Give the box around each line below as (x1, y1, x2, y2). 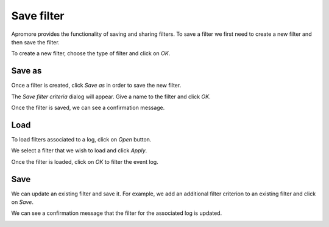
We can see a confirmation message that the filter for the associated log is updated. (11, 209, 222, 217)
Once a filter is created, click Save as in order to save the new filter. (11, 82, 182, 89)
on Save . (11, 198, 34, 206)
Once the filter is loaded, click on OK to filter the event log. (11, 158, 158, 165)
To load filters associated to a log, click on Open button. (11, 135, 152, 143)
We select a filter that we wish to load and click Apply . (11, 147, 147, 154)
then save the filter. (11, 38, 60, 46)
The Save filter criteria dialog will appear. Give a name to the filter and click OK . (11, 93, 211, 100)
